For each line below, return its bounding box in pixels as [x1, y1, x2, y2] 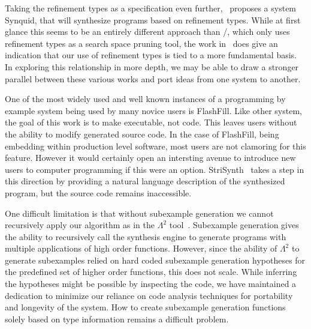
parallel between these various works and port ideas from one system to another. [5, 72, 301, 85]
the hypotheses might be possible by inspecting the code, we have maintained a [5, 277, 297, 290]
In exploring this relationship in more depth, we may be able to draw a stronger [5, 60, 299, 73]
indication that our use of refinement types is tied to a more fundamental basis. [5, 49, 297, 61]
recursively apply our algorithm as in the [5, 219, 155, 231]
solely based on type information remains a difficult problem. [5, 312, 229, 325]
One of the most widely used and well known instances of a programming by [5, 92, 286, 105]
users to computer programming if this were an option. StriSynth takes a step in [5, 163, 304, 175]
